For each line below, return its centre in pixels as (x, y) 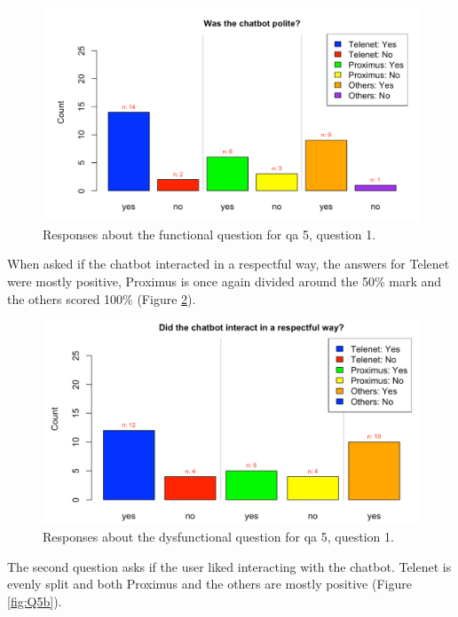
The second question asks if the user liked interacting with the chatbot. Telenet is (229, 566)
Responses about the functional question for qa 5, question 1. (209, 234)
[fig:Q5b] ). (35, 601)
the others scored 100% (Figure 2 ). (102, 298)
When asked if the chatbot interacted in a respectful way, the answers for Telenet (229, 264)
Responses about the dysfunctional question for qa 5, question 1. (218, 536)
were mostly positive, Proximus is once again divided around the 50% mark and (225, 281)
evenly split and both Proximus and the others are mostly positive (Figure (209, 584)
